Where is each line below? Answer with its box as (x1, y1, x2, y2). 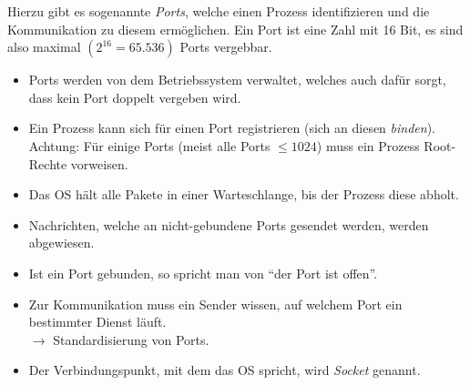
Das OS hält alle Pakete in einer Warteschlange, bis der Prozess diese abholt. (28, 185, 459, 204)
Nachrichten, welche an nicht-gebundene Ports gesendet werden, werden (28, 215, 429, 234)
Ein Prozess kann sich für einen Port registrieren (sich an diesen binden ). (28, 118, 435, 137)
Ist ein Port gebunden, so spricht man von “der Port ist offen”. (28, 263, 378, 282)
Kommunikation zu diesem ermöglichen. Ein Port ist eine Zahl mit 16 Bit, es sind (7, 19, 464, 38)
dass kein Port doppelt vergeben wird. (28, 87, 241, 106)
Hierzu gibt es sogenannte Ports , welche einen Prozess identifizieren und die (7, 2, 430, 20)
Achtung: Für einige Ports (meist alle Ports (28, 136, 271, 155)
